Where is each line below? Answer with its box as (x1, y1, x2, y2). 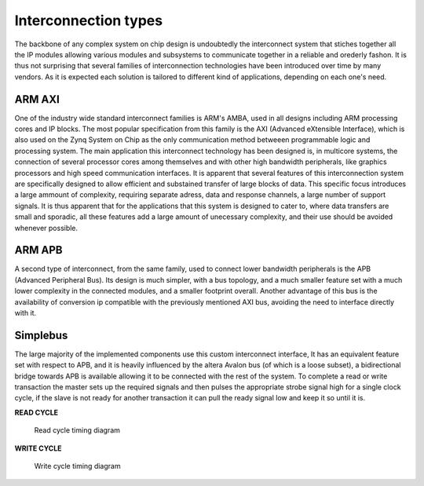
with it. (14, 309, 37, 317)
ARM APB (14, 243, 63, 257)
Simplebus (14, 328, 68, 342)
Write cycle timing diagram (34, 462, 121, 471)
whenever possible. (14, 223, 79, 232)
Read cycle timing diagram (34, 426, 121, 435)
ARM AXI (14, 93, 60, 106)
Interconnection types (14, 12, 163, 29)
